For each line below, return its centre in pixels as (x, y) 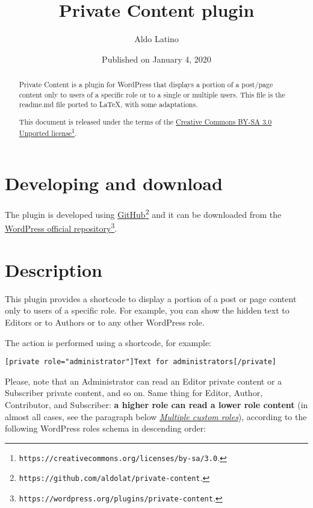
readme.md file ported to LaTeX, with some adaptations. (108, 104)
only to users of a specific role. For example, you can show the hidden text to (147, 310)
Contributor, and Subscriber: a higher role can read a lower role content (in (156, 405)
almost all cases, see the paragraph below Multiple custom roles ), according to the (156, 416)
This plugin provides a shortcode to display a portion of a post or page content (151, 298)
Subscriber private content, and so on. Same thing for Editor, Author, (134, 393)
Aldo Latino (156, 39)
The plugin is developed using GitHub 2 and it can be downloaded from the (143, 213)
